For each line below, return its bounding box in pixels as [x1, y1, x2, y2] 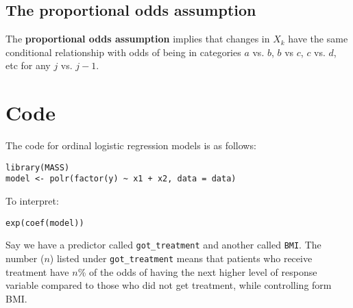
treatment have [5, 264, 69, 279]
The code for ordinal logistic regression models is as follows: [5, 138, 256, 153]
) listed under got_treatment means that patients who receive [49, 251, 313, 265]
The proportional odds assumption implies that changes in [5, 31, 270, 46]
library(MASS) [5, 162, 70, 172]
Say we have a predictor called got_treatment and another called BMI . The [5, 238, 321, 252]
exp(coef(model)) [5, 218, 84, 228]
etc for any [5, 58, 51, 73]
